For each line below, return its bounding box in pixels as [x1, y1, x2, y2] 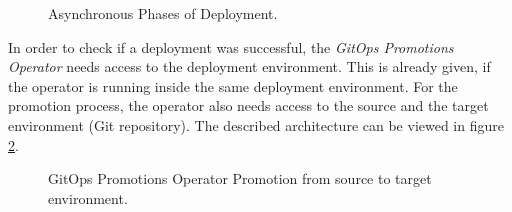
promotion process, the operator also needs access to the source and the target [8, 95, 489, 116]
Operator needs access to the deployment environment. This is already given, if [8, 56, 491, 77]
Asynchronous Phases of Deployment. [48, 3, 278, 23]
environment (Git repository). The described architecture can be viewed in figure [8, 114, 504, 135]
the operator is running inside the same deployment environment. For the [8, 75, 458, 96]
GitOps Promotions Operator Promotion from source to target [48, 168, 432, 189]
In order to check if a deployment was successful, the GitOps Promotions [8, 36, 454, 57]
